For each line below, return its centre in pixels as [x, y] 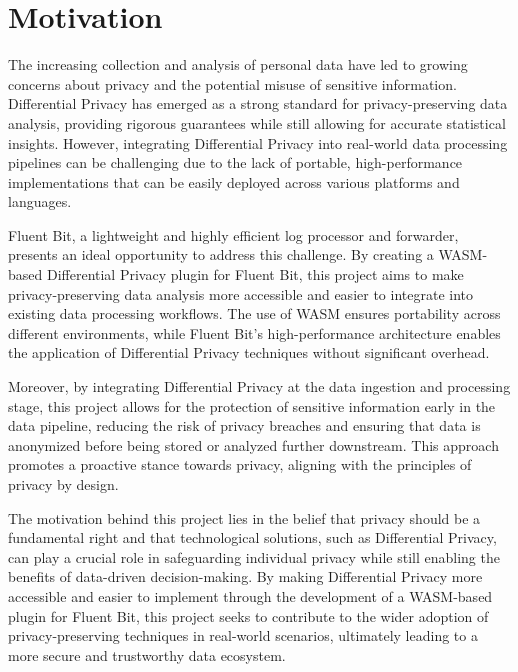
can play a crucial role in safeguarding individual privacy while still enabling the [254, 556]
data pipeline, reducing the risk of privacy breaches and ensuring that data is [244, 425]
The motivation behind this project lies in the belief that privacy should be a [244, 517]
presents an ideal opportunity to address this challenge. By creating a [221, 254]
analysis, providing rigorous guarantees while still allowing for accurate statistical [257, 122]
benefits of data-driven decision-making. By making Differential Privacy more [245, 576]
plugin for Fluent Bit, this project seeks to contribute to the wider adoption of [248, 615]
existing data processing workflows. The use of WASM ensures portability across [254, 313]
